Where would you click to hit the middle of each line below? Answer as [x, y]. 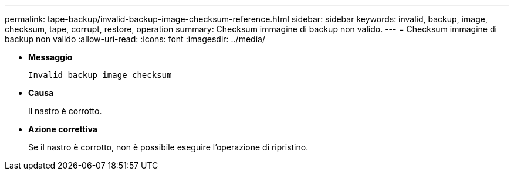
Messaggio [50, 57]
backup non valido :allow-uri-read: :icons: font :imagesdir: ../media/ [135, 39]
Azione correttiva [63, 129]
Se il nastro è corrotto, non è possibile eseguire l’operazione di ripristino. [168, 147]
